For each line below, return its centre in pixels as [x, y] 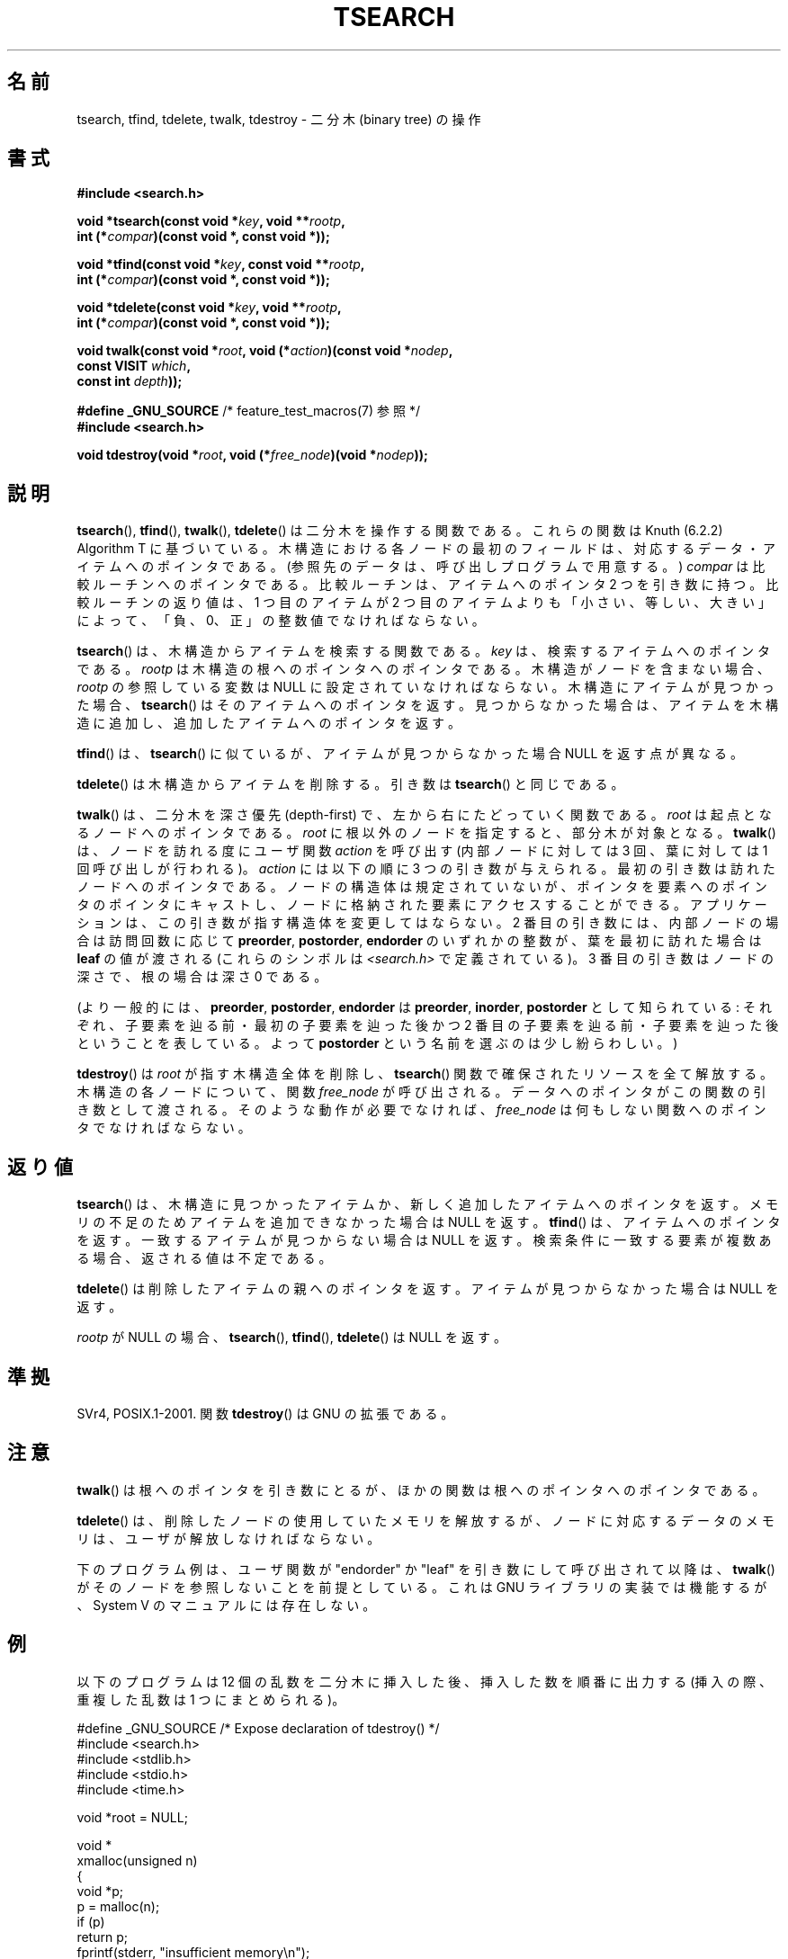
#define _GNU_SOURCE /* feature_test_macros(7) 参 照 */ [248, 411]
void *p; [100, 1891]
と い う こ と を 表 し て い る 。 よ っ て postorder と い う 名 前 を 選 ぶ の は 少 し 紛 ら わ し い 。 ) [377, 1043]
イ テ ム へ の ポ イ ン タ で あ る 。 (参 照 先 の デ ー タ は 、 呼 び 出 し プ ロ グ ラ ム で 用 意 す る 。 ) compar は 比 [421, 567]
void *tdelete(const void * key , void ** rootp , [209, 308]
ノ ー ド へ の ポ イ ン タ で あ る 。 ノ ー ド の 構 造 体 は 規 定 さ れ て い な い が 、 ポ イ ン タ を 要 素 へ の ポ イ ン [422, 887]
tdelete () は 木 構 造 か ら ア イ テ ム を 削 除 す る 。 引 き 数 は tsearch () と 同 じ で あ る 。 [350, 784]
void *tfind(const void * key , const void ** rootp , [221, 264]
